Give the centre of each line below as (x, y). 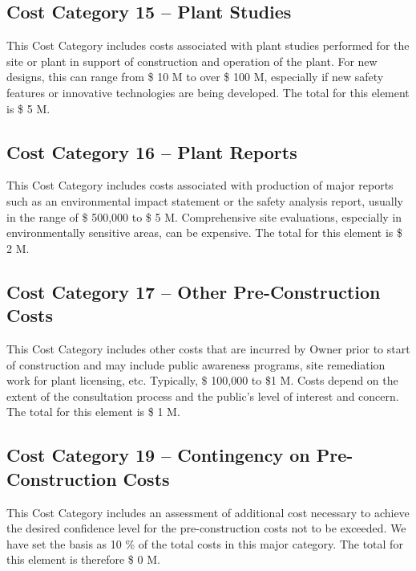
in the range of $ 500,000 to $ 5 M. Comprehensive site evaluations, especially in (204, 216)
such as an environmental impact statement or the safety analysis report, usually (205, 200)
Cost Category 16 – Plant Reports (152, 151)
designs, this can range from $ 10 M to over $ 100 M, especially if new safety (195, 77)
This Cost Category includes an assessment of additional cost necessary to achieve (208, 512)
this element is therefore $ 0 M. (83, 559)
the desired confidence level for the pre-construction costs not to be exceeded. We (206, 528)
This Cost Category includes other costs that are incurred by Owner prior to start (208, 348)
